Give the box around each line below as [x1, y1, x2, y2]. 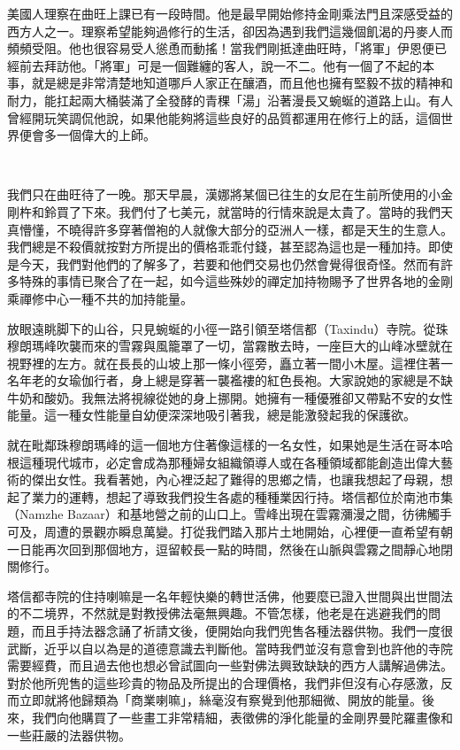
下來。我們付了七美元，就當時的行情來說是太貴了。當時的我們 [80, 202, 441, 220]
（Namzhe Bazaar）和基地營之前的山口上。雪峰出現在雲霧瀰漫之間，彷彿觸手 [7, 505, 452, 523]
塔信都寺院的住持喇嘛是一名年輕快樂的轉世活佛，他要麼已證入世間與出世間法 [7, 586, 453, 605]
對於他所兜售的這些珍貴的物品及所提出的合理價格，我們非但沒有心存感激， [7, 673, 441, 692]
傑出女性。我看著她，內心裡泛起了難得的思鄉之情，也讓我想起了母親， [31, 470, 441, 489]
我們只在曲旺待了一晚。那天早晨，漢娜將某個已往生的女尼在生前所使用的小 [7, 185, 441, 204]
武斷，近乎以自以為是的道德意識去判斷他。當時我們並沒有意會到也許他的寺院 [7, 638, 453, 657]
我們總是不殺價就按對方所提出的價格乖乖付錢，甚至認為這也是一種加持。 [7, 237, 428, 256]
